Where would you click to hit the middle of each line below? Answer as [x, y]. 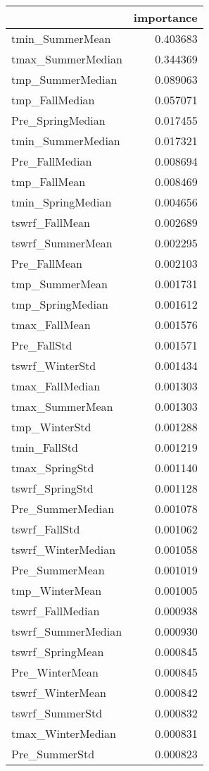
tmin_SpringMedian [62, 202]
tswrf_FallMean [51, 222]
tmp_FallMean [49, 181]
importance [165, 17]
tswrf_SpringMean [58, 652]
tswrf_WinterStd [54, 365]
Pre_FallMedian [52, 161]
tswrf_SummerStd [57, 713]
